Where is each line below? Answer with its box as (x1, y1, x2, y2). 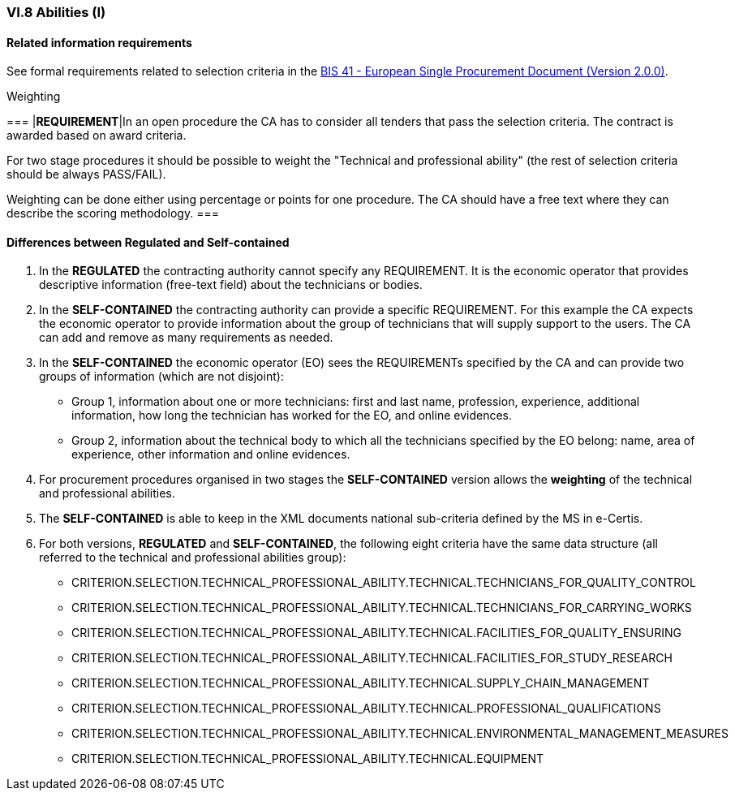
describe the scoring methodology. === (6, 206, 219, 221)
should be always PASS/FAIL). (6, 167, 166, 182)
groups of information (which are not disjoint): (39, 369, 284, 384)
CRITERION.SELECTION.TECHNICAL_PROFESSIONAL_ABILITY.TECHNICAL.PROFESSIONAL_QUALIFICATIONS (71, 701, 661, 716)
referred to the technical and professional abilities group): (39, 550, 346, 565)
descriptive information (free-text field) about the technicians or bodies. (39, 278, 423, 292)
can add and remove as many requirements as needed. (39, 330, 333, 345)
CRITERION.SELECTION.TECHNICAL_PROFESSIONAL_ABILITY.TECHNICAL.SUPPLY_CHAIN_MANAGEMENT (71, 676, 650, 691)
